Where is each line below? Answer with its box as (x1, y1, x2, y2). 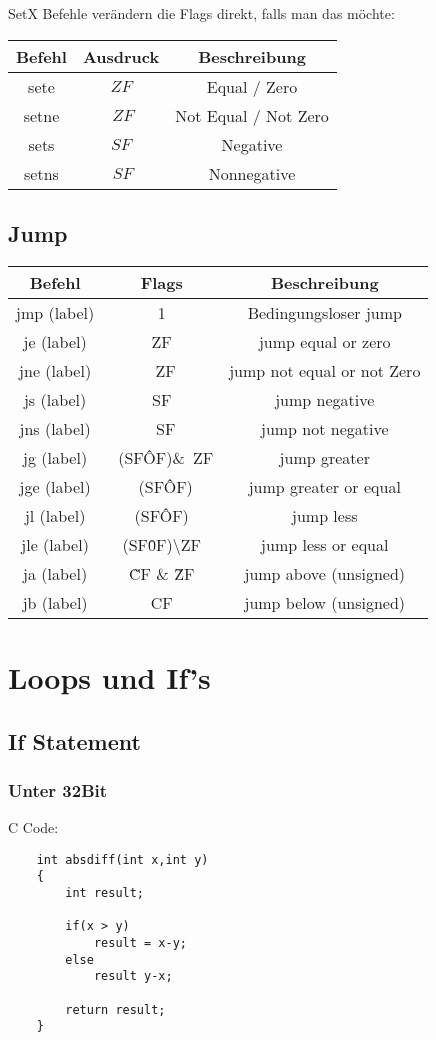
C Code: (8, 817, 59, 838)
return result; (65, 1002, 166, 1017)
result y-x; (93, 969, 173, 984)
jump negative (275, 387, 375, 411)
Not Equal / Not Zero (175, 103, 329, 127)
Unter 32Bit (8, 777, 108, 802)
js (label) (23, 387, 87, 411)
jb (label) (22, 590, 88, 614)
